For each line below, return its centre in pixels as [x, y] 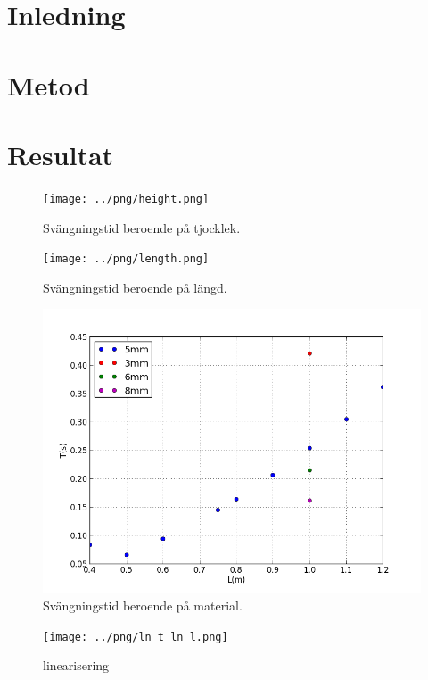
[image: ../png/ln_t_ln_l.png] [136, 637]
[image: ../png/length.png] [126, 259]
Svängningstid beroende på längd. [135, 287]
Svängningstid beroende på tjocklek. [142, 227]
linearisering [76, 665]
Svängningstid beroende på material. [143, 605]
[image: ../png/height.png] [126, 199]
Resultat [61, 154]
